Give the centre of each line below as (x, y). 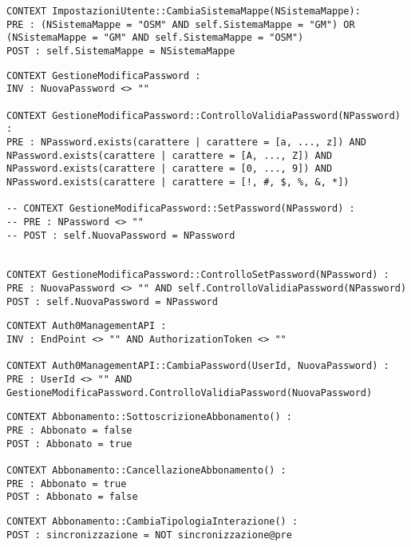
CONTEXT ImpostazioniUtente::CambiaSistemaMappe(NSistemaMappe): (184, 11)
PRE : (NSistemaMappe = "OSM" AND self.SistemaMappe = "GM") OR (181, 24)
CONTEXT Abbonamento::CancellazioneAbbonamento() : (146, 470)
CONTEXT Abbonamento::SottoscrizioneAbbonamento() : (149, 417)
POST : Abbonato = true (69, 444)
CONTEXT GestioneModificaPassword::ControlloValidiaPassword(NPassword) (204, 115)
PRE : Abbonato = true (67, 484)
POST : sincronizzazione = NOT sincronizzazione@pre (149, 535)
